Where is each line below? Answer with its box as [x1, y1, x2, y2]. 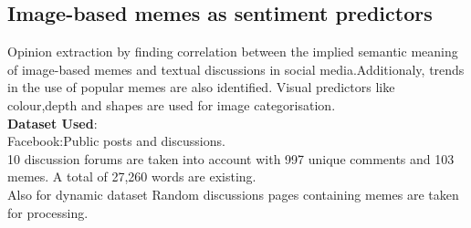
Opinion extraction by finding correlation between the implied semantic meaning [7, 42, 458, 61]
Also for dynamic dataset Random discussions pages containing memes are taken [7, 184, 459, 203]
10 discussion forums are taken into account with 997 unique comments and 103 [7, 149, 455, 168]
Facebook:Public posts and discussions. [7, 131, 225, 150]
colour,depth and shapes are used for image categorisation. [7, 95, 336, 114]
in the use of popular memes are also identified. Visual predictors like [7, 78, 395, 97]
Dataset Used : [7, 113, 98, 132]
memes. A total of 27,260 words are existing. [7, 167, 256, 186]
